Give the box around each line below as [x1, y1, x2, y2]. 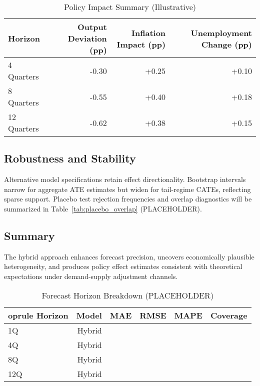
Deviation [67, 32, 107, 44]
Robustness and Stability [4, 150, 136, 166]
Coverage [210, 309, 247, 321]
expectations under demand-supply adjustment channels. [4, 270, 178, 281]
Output [77, 21, 107, 32]
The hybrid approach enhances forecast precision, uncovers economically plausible [4, 251, 254, 261]
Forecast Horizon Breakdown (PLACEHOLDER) [41, 289, 214, 301]
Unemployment [190, 26, 252, 38]
